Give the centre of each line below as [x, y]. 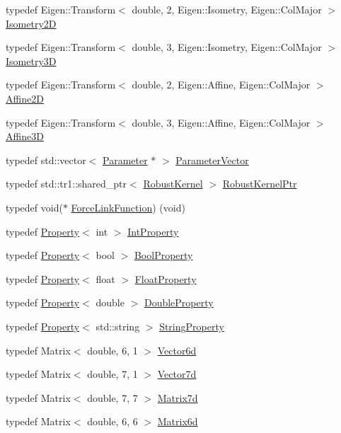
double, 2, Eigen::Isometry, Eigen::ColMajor [227, 9]
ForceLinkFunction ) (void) [128, 207]
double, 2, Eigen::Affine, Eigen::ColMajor [221, 85]
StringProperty [192, 326]
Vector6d [177, 350]
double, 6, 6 [112, 421]
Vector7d [177, 374]
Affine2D [25, 98]
